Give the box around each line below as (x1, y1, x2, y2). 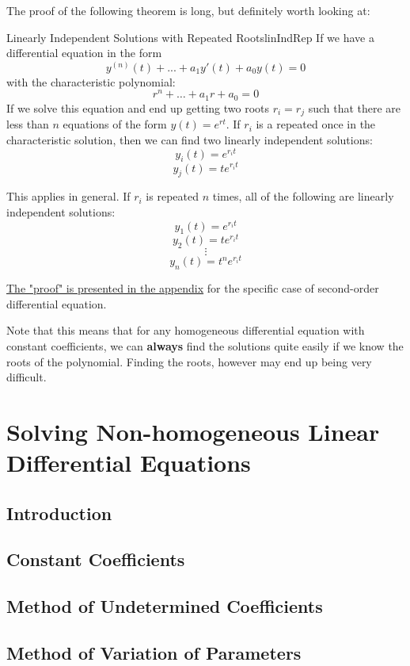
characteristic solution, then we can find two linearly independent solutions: (6, 131, 373, 147)
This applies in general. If (6, 188, 131, 205)
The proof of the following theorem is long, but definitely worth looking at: (6, 2, 370, 18)
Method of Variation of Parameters (6, 640, 302, 664)
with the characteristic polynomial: (6, 73, 176, 90)
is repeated (146, 188, 199, 205)
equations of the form (63, 116, 167, 132)
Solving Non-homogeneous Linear (6, 415, 380, 447)
